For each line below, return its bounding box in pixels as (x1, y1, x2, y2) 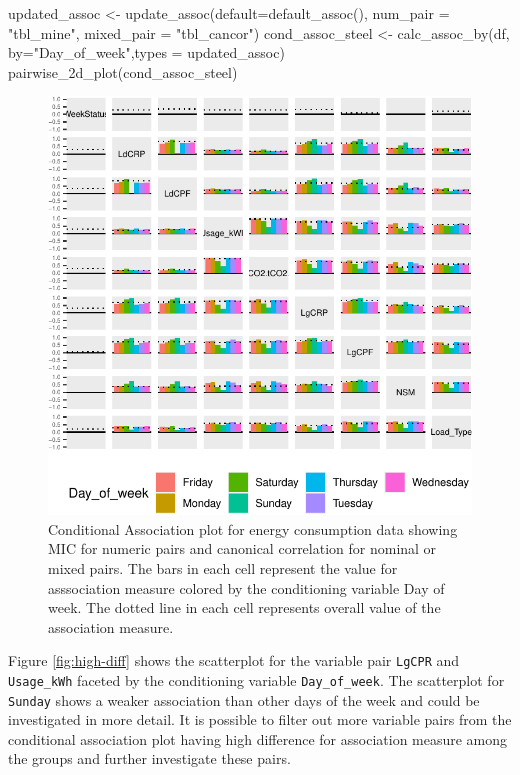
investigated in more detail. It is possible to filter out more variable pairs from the (8, 709, 512, 730)
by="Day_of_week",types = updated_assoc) (8, 42, 285, 63)
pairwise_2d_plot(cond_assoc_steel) (8, 61, 238, 82)
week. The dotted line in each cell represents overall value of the (48, 597, 441, 618)
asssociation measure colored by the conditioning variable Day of (48, 577, 445, 598)
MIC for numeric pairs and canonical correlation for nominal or (48, 538, 437, 559)
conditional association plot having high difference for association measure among (8, 728, 508, 749)
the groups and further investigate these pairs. (8, 748, 291, 769)
